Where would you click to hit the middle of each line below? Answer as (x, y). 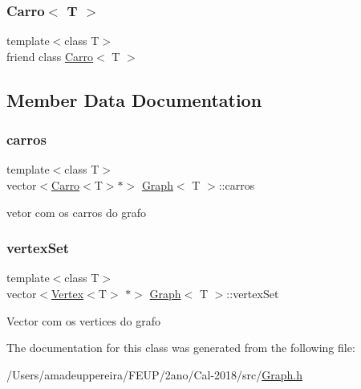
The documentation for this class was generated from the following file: (181, 348)
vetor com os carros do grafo (77, 212)
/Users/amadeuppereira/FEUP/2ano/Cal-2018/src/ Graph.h (155, 374)
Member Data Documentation (134, 99)
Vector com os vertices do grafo (83, 320)
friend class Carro (50, 56)
